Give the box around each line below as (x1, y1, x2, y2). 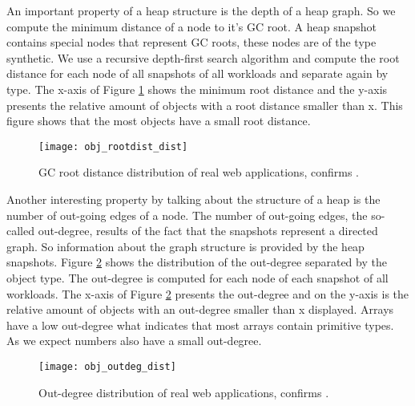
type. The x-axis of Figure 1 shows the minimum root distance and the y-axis (6, 80, 388, 97)
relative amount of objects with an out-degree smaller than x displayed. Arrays (6, 301, 394, 318)
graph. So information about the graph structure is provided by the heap (6, 238, 365, 254)
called (6, 222, 34, 239)
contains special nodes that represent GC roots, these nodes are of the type (6, 34, 377, 51)
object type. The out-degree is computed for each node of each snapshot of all (6, 269, 389, 286)
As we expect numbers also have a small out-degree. (6, 332, 262, 349)
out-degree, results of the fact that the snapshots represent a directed (38, 222, 378, 239)
